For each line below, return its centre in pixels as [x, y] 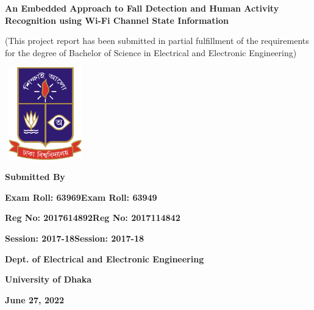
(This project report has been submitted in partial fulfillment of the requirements [157, 41]
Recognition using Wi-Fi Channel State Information [117, 20]
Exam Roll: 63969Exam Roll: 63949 [81, 197]
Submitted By [35, 177]
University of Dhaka [48, 279]
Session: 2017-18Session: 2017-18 [74, 238]
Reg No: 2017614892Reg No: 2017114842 [93, 218]
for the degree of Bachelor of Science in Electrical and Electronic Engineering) [151, 52]
